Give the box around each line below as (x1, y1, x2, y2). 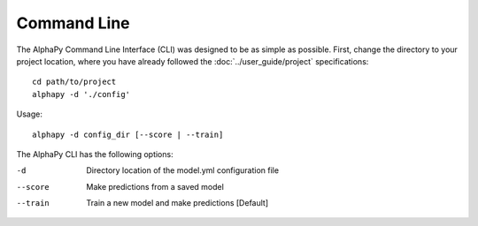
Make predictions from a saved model (86, 181, 225, 192)
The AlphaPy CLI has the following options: (16, 148, 173, 159)
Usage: (16, 109, 43, 119)
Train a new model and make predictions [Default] (86, 198, 269, 208)
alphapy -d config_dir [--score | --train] (32, 129, 224, 139)
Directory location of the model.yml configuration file (86, 165, 279, 176)
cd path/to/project (32, 77, 117, 87)
